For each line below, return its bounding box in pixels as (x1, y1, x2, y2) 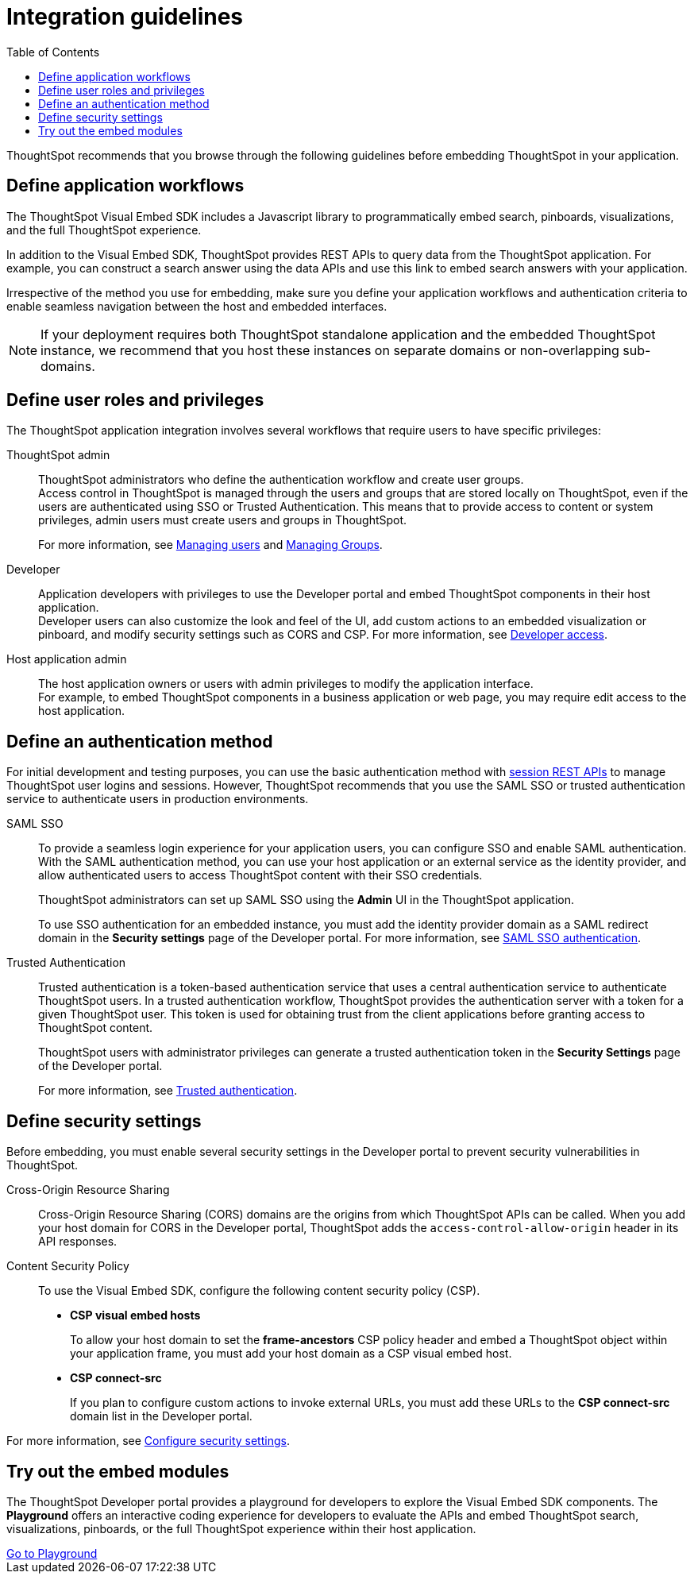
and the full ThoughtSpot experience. (6, 222, 202, 237)
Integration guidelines (6, 3, 244, 30)
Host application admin (6, 652, 127, 666)
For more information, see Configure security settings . (6, 1434, 290, 1448)
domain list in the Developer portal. (70, 1409, 253, 1424)
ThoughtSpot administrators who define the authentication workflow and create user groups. (38, 473, 524, 487)
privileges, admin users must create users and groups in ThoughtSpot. (38, 513, 407, 527)
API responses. (38, 1234, 118, 1249)
